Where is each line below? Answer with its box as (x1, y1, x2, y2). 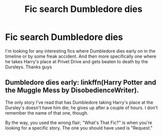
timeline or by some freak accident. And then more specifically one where (5, 53, 157, 59)
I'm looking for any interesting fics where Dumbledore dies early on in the (5, 48, 156, 54)
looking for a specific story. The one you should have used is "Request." (5, 125, 153, 131)
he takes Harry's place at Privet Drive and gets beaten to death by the (5, 58, 148, 64)
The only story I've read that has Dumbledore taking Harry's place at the (5, 99, 154, 105)
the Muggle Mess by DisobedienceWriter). (5, 86, 139, 95)
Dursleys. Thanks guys (5, 64, 52, 70)
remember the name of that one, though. (5, 110, 88, 116)
